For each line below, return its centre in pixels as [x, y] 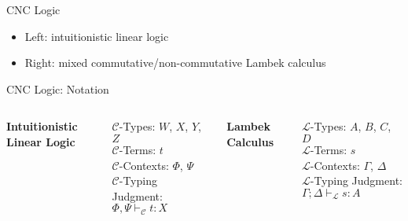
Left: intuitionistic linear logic [97, 36]
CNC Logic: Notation [58, 88]
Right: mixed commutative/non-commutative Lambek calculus [175, 63]
